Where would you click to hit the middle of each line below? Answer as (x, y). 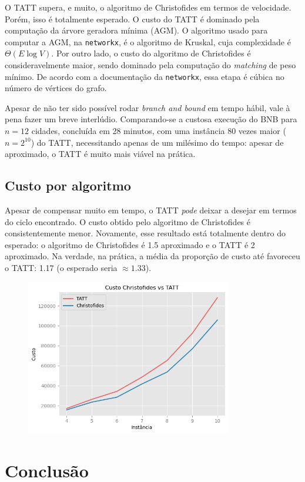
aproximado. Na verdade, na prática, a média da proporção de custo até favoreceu (152, 256)
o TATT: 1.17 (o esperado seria (61, 268)
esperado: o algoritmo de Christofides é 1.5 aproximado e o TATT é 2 (130, 244)
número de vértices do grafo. (56, 88)
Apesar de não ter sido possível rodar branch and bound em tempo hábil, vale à (148, 107)
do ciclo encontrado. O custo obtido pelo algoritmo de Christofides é (128, 221)
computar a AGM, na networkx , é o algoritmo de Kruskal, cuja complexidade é (148, 41)
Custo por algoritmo (68, 185)
